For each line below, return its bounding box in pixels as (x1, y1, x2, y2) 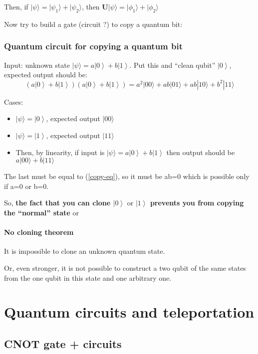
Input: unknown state (4, 59, 70, 70)
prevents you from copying (150, 197, 244, 208)
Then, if (4, 1, 28, 11)
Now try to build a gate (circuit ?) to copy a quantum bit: (4, 18, 183, 29)
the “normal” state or (4, 207, 79, 217)
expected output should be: (4, 69, 87, 80)
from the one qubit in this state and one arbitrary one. (4, 272, 172, 283)
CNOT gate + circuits (4, 336, 122, 351)
